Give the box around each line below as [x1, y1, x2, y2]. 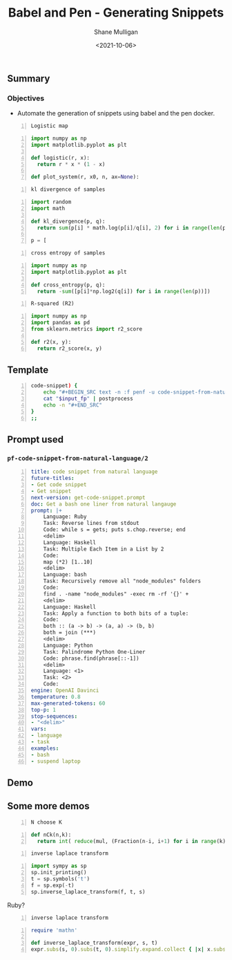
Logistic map [30, 122, 68, 129]
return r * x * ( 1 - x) [37, 160, 106, 167]
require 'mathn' [30, 927, 78, 934]
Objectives [7, 93, 45, 103]
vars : [30, 726, 47, 732]
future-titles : [30, 475, 75, 482]
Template [7, 364, 49, 376]
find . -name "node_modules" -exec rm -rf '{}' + [43, 590, 189, 598]
